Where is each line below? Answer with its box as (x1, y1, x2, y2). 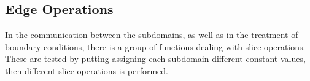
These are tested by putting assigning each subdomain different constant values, (5, 52, 306, 65)
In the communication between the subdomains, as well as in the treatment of (5, 28, 298, 41)
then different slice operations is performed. (5, 64, 168, 77)
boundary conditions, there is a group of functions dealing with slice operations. (5, 40, 306, 53)
